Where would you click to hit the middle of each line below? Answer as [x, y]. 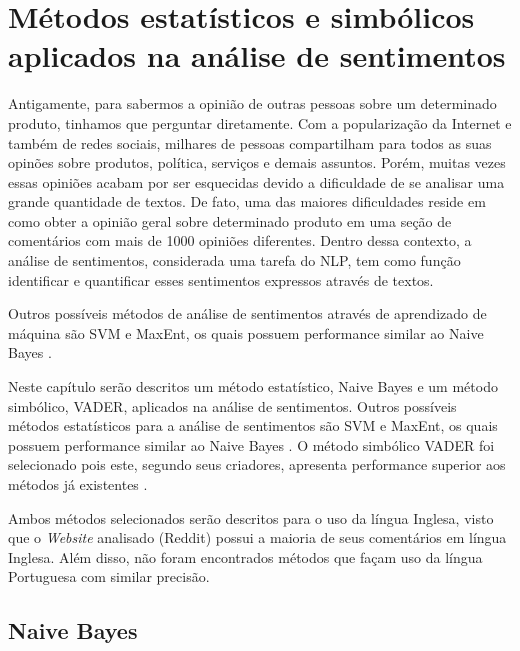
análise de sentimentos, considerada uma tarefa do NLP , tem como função [234, 260]
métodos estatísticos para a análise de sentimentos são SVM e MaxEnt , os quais [253, 425]
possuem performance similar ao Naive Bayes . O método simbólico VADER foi [251, 444]
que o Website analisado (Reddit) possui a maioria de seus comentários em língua [257, 537]
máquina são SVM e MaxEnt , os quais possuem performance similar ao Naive [246, 332]
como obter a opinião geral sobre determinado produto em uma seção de [230, 220]
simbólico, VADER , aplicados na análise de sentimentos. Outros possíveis [232, 405]
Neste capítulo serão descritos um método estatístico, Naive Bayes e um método [253, 386]
